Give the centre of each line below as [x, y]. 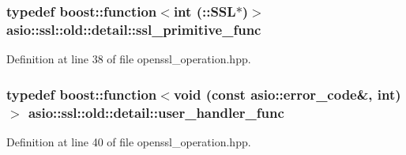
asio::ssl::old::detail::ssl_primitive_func [134, 29]
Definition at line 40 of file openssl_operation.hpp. [129, 141]
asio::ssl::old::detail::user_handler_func [156, 112]
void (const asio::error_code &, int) [287, 94]
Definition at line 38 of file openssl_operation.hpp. [129, 59]
